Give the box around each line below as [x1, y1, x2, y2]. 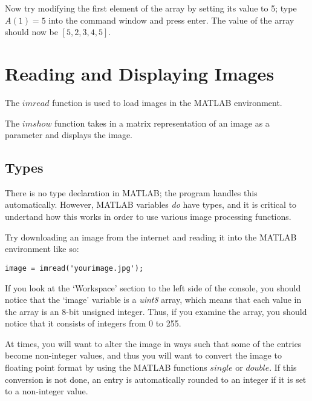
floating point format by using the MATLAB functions [5, 361, 207, 374]
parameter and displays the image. [5, 128, 133, 141]
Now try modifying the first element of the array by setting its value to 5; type [5, 2, 297, 14]
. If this [269, 361, 297, 374]
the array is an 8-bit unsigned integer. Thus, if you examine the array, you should [5, 305, 307, 317]
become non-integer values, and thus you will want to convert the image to [5, 349, 282, 362]
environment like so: [5, 242, 79, 255]
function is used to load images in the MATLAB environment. [52, 96, 282, 108]
